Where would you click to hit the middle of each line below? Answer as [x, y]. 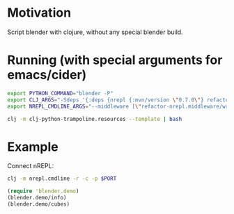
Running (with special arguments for [115, 60]
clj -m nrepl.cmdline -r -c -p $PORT [62, 179]
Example [33, 147]
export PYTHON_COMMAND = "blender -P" [60, 93]
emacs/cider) [47, 75]
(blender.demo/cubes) [39, 204]
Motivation [39, 13]
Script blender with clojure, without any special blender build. [95, 32]
